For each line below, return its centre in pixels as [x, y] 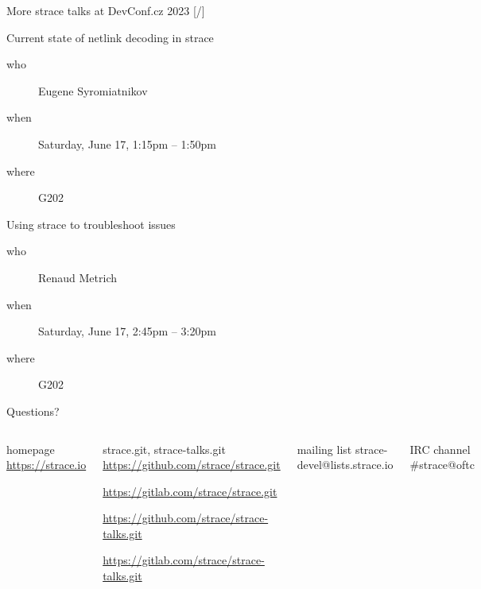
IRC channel [440, 449]
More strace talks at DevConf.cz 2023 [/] [106, 10]
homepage [31, 449]
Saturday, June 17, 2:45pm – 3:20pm [127, 331]
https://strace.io [47, 465]
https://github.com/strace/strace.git [192, 465]
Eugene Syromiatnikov [93, 90]
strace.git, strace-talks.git [164, 449]
